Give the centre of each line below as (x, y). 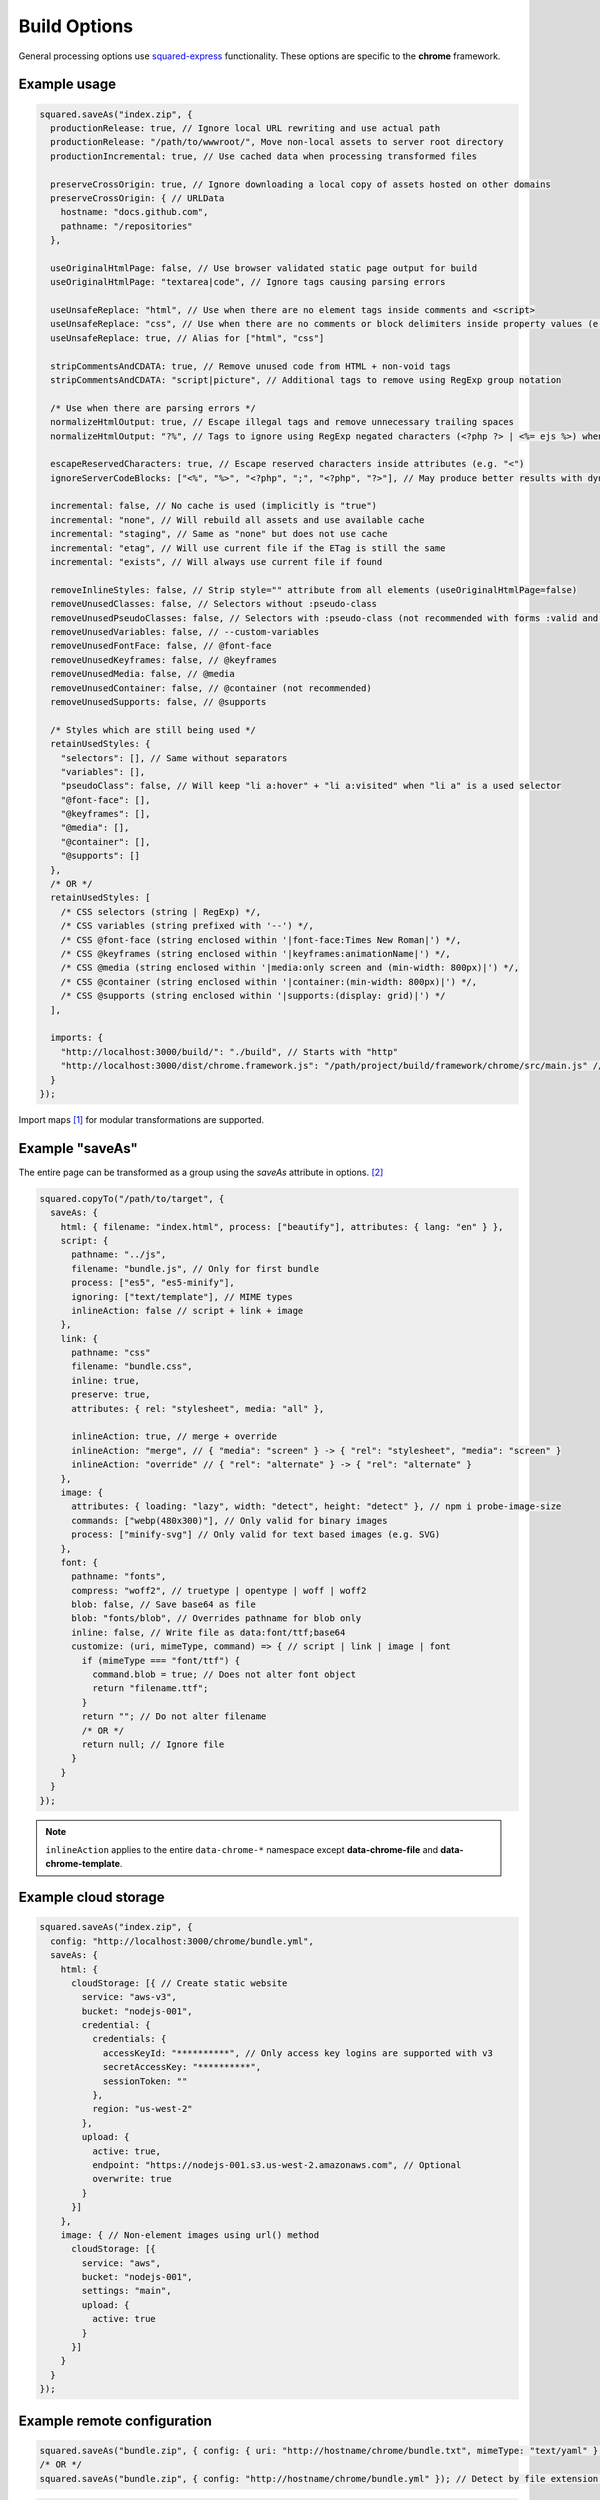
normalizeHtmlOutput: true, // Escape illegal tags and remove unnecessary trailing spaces (282, 422)
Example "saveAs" (78, 1148)
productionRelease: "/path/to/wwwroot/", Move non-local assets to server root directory (277, 142)
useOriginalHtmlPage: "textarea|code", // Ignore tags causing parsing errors (248, 282)
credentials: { (129, 2039)
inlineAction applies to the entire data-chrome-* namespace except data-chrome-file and (242, 1849)
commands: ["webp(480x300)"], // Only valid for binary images (229, 1520)
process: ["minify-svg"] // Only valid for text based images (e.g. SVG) (256, 1534)
